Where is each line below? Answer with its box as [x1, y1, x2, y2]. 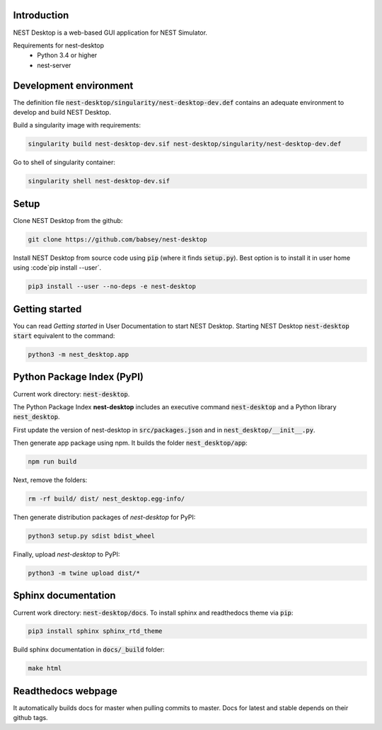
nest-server [37, 61, 71, 69]
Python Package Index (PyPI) [13, 371, 144, 383]
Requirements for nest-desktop [13, 41, 105, 50]
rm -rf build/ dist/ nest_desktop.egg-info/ [28, 495, 185, 503]
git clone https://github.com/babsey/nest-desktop [28, 235, 208, 244]
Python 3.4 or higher [37, 51, 98, 59]
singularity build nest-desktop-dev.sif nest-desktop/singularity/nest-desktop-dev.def [28, 140, 342, 148]
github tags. [13, 714, 49, 722]
